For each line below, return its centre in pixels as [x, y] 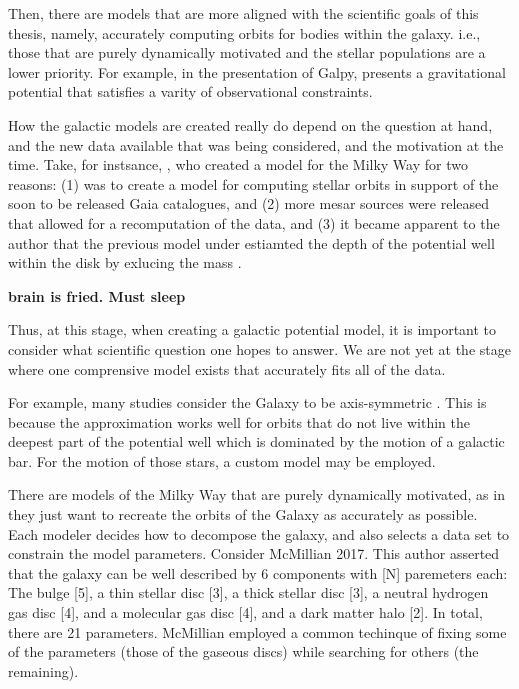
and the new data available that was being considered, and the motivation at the [256, 144]
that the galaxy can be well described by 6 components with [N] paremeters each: [258, 572]
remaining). [43, 670]
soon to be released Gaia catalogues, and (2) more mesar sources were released [249, 203]
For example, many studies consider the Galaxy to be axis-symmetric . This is [247, 402]
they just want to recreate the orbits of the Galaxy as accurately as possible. [243, 514]
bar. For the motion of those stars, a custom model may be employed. [222, 460]
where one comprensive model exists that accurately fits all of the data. [227, 368]
